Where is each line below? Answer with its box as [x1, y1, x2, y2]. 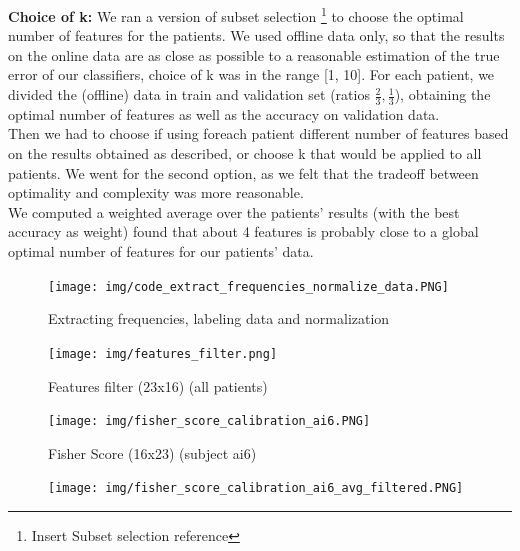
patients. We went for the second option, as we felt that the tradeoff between [8, 162, 479, 183]
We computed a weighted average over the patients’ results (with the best [8, 201, 460, 222]
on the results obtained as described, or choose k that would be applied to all [8, 143, 482, 164]
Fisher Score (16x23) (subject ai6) [48, 442, 257, 463]
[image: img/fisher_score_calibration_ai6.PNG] [48, 414, 371, 429]
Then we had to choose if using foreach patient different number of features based [8, 123, 509, 144]
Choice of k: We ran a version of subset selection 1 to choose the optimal [8, 3, 464, 26]
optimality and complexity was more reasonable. [8, 182, 304, 203]
